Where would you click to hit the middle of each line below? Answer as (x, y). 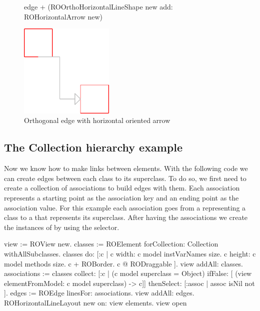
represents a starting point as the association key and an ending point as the (121, 197)
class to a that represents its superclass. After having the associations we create (126, 217)
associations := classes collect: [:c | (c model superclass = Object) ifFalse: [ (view (128, 273)
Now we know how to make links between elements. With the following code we (126, 168)
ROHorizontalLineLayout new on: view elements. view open (95, 302)
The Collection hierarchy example (93, 147)
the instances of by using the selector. (62, 227)
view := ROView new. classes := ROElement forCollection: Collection (111, 244)
